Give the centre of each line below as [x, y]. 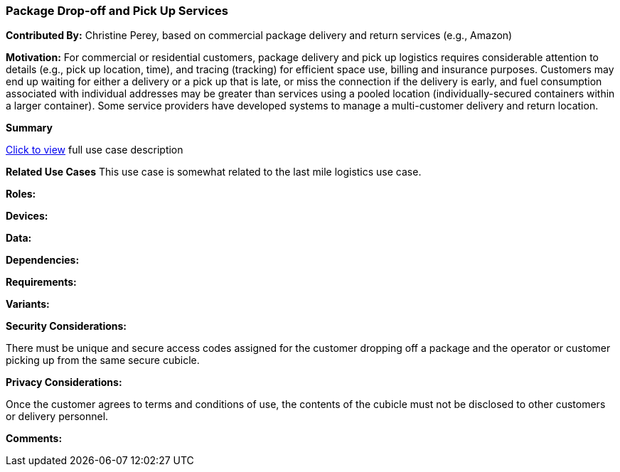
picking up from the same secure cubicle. [103, 360]
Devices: [27, 216]
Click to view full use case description [95, 150]
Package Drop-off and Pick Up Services [117, 11]
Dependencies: [43, 260]
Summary [29, 128]
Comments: [34, 439]
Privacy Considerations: [64, 382]
